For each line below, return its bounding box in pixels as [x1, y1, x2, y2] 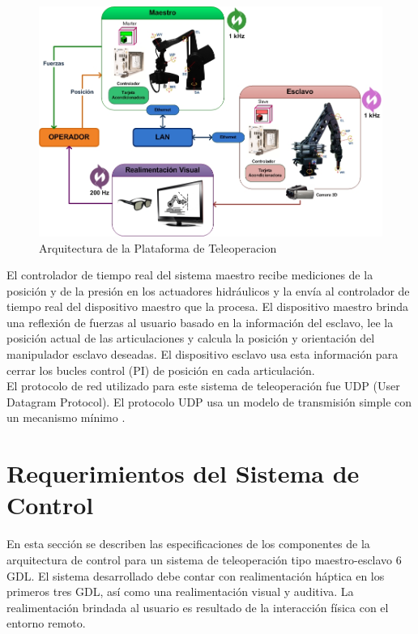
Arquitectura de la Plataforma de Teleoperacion [39, 239, 277, 256]
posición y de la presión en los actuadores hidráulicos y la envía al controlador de [6, 282, 410, 299]
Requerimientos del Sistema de [6, 457, 360, 490]
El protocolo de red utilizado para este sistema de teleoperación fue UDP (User [6, 377, 400, 394]
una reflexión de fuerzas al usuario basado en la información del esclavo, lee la [6, 313, 394, 330]
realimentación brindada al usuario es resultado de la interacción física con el [6, 598, 389, 615]
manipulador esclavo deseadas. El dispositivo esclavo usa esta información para [6, 346, 399, 363]
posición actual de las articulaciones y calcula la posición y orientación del [6, 330, 375, 347]
